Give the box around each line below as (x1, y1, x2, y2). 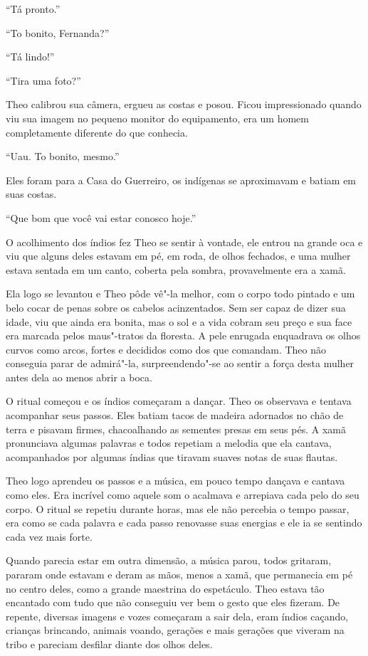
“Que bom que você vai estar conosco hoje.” (6, 210, 196, 225)
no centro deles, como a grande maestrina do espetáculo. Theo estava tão (6, 581, 325, 596)
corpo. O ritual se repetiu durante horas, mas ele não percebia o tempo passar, (6, 501, 349, 516)
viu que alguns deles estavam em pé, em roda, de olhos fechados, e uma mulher (6, 248, 351, 263)
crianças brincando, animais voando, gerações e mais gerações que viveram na (6, 623, 345, 638)
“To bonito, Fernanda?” (6, 25, 110, 40)
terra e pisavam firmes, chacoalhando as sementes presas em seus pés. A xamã (6, 421, 346, 436)
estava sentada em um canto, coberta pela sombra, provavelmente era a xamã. (6, 262, 346, 277)
